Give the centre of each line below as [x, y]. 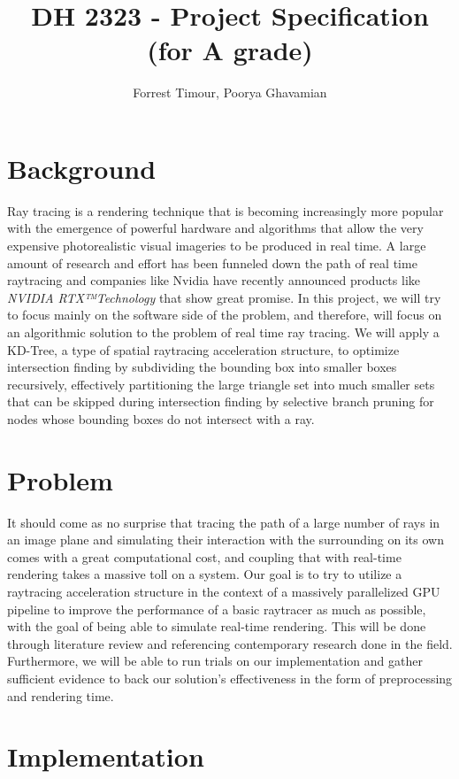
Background [82, 168]
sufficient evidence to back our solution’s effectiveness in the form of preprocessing [230, 679]
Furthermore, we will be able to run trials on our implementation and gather [215, 661]
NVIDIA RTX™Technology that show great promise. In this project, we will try [224, 297]
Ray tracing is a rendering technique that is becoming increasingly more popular [226, 210]
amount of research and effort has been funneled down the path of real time [212, 262]
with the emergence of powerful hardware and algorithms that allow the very [215, 228]
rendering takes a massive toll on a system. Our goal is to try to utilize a [205, 574]
